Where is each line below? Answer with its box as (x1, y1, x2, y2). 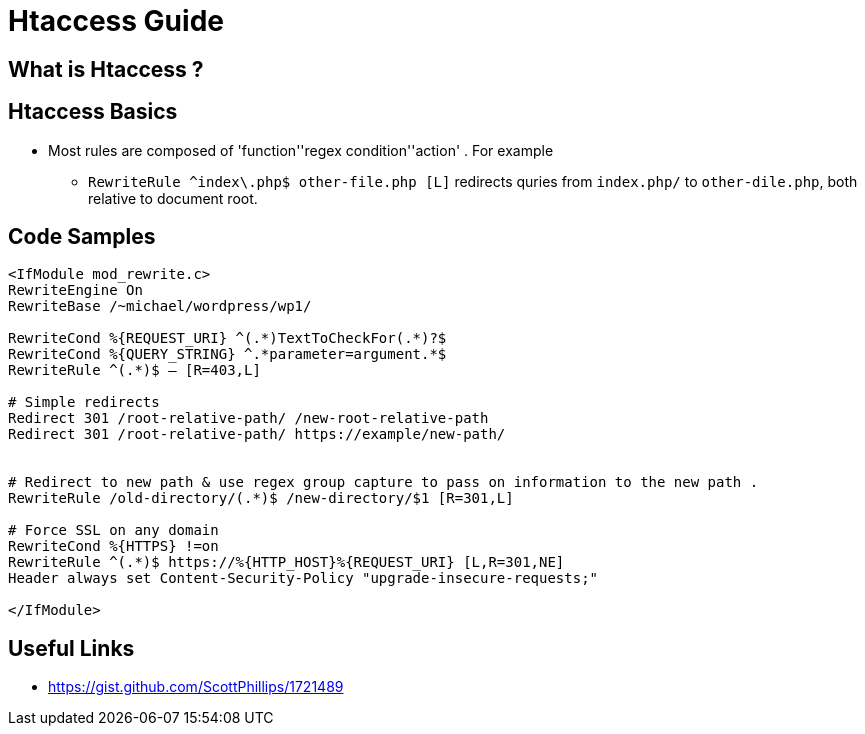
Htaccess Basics (8, 99, 178, 125)
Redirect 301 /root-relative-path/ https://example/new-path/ (8, 426, 506, 443)
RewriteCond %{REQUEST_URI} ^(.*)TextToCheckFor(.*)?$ (8, 330, 447, 347)
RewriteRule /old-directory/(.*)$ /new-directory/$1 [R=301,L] (8, 490, 514, 507)
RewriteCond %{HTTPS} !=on (8, 538, 219, 555)
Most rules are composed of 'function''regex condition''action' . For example (48, 141, 554, 159)
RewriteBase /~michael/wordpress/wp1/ (8, 298, 312, 315)
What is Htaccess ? (8, 56, 204, 82)
